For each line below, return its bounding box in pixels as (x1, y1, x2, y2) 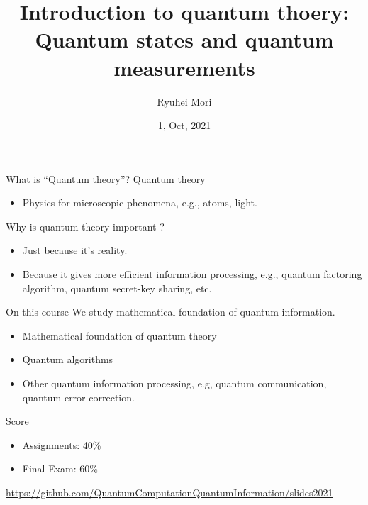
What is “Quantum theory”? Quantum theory (6, 171, 206, 186)
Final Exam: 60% (22, 461, 98, 476)
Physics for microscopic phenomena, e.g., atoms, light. (22, 195, 257, 210)
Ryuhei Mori (157, 94, 212, 109)
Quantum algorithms (22, 352, 113, 367)
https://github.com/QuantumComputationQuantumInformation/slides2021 (6, 485, 333, 499)
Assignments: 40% (22, 437, 101, 452)
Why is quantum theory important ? (6, 218, 165, 233)
